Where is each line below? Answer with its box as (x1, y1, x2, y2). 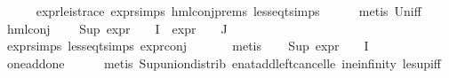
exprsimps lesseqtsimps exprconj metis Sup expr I (6, 36, 369, 55)
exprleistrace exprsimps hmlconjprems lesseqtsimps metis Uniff (36, 2, 421, 19)
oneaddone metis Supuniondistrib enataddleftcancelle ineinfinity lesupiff (6, 53, 442, 72)
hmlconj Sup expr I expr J (6, 19, 228, 37)
